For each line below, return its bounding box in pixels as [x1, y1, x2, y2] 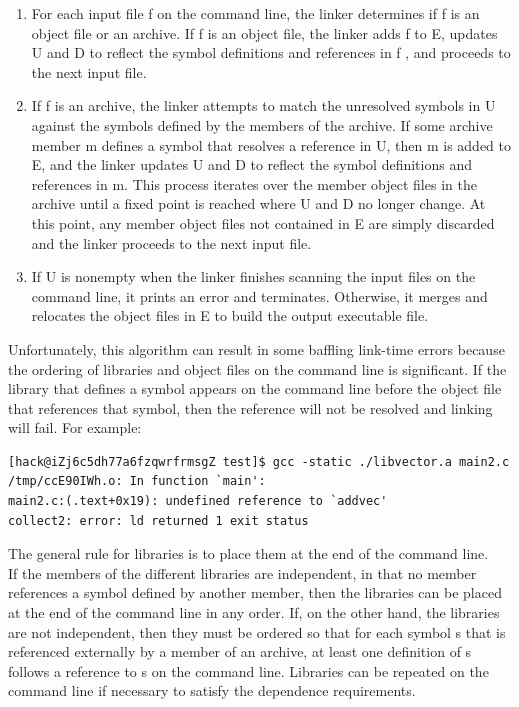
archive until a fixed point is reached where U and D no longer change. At [31, 193, 486, 214]
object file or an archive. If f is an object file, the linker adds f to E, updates [31, 22, 498, 43]
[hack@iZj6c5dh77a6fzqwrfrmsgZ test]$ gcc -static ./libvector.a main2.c [8, 454, 510, 469]
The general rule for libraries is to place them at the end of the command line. [8, 543, 489, 564]
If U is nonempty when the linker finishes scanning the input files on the [31, 266, 476, 287]
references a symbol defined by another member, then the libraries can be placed [8, 582, 502, 603]
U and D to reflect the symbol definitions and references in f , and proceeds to [31, 42, 511, 63]
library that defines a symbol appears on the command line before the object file [8, 378, 502, 399]
